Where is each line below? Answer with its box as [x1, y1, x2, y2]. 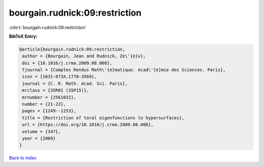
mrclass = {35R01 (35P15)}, [22, 88, 89, 93]
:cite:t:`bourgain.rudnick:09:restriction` [9, 24, 87, 30]
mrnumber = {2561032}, [22, 95, 77, 100]
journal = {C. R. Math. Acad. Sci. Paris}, [22, 81, 128, 86]
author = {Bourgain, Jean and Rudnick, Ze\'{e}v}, [22, 53, 146, 59]
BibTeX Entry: [9, 33, 38, 39]
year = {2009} [22, 136, 56, 141]
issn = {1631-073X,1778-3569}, [22, 74, 97, 79]
